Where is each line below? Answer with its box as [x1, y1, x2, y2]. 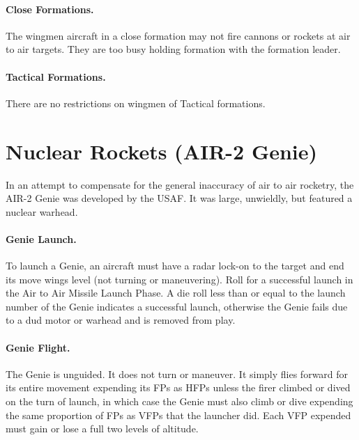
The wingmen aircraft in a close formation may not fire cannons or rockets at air [6, 28, 351, 42]
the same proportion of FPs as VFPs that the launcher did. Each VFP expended [6, 407, 351, 422]
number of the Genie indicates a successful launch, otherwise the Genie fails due [6, 299, 348, 313]
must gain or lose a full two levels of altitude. [6, 421, 199, 436]
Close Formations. [6, 1, 94, 16]
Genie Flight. [6, 340, 70, 354]
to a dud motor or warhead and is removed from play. [6, 313, 236, 327]
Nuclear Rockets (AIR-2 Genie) [6, 136, 318, 165]
